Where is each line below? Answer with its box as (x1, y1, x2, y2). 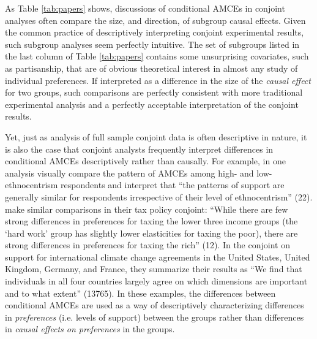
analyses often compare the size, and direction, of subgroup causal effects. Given (5, 13, 306, 26)
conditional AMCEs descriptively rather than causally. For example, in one (5, 154, 286, 167)
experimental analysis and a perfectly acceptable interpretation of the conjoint (5, 97, 299, 110)
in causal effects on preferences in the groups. (5, 322, 175, 335)
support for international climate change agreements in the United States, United (5, 250, 310, 263)
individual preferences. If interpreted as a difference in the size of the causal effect (5, 74, 311, 86)
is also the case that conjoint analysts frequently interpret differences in (5, 142, 274, 155)
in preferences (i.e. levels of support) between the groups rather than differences (5, 310, 304, 323)
